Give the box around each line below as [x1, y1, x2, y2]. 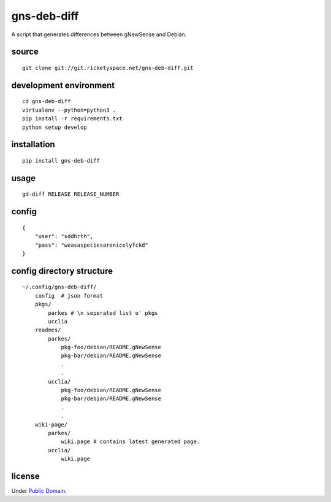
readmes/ [34, 326, 61, 334]
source [11, 47, 39, 57]
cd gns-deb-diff [22, 98, 71, 105]
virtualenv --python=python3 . [22, 106, 116, 114]
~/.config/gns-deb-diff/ [22, 284, 97, 291]
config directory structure [11, 266, 113, 276]
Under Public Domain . [11, 487, 67, 495]
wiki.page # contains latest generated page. [61, 438, 200, 445]
